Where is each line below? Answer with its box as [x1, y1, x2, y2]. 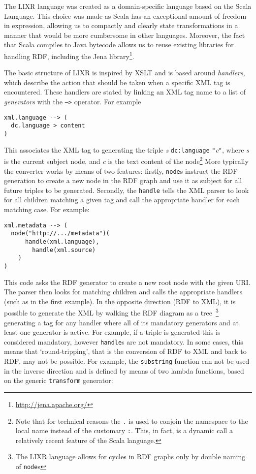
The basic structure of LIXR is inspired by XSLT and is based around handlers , [4, 67, 245, 78]
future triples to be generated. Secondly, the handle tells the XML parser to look [4, 185, 249, 195]
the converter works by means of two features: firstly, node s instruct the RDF [4, 165, 238, 176]
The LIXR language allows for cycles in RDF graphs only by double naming [15, 451, 246, 462]
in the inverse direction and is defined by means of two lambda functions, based [4, 365, 244, 376]
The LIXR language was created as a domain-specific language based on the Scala [4, 1, 252, 11]
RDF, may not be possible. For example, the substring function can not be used [4, 356, 250, 366]
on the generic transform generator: [4, 375, 113, 385]
